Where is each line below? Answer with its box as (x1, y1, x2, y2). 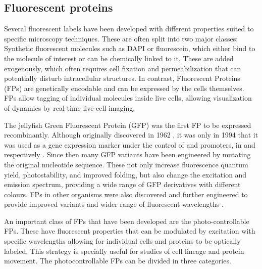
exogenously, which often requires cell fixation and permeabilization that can (4, 63, 241, 73)
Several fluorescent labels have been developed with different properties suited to (4, 23, 254, 34)
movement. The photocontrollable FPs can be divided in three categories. (4, 255, 231, 266)
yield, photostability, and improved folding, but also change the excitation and (4, 169, 247, 180)
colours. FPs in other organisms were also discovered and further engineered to (4, 189, 248, 199)
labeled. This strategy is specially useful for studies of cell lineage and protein (4, 245, 244, 256)
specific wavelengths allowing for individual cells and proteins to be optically (4, 236, 241, 246)
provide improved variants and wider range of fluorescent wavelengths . (4, 199, 224, 209)
